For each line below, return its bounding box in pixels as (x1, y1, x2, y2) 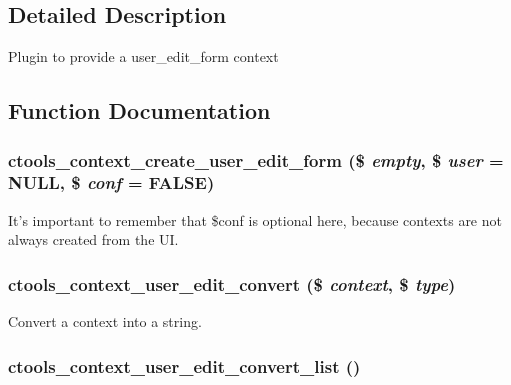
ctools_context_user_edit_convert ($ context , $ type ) (8, 271, 456, 296)
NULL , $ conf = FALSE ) (8, 170, 215, 195)
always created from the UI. (8, 229, 179, 250)
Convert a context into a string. (8, 311, 202, 332)
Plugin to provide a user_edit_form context (8, 46, 279, 67)
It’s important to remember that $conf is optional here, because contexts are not (8, 209, 502, 230)
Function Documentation (8, 95, 271, 126)
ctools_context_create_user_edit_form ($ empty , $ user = (8, 147, 504, 172)
